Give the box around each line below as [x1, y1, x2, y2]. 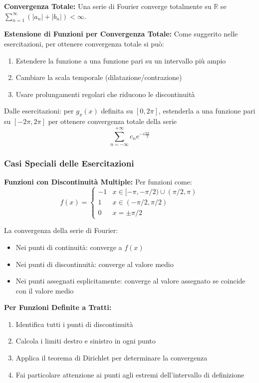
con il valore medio [15, 285, 74, 295]
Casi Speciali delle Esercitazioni [4, 156, 134, 169]
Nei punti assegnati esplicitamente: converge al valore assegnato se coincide [15, 275, 246, 286]
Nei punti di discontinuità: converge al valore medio [15, 258, 174, 269]
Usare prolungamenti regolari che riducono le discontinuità [15, 88, 195, 99]
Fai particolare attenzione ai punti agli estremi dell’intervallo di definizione [15, 369, 245, 379]
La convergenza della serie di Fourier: [4, 225, 118, 235]
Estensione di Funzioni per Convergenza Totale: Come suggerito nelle [4, 28, 238, 39]
